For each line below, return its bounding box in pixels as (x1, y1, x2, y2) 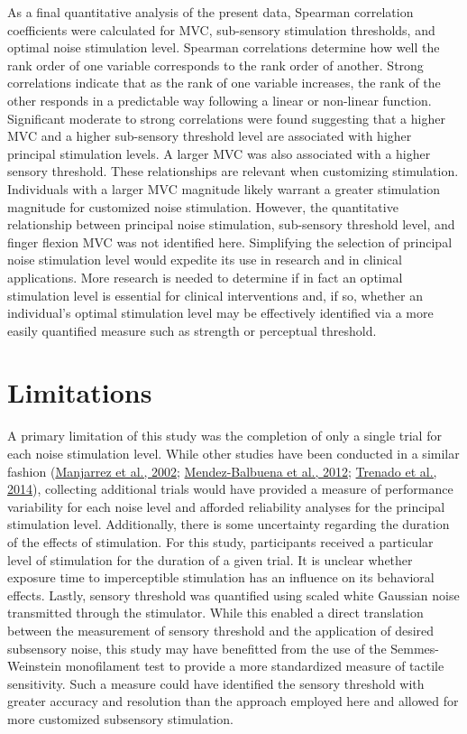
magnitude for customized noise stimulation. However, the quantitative (7, 197, 398, 216)
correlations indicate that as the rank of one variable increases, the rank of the (7, 73, 441, 92)
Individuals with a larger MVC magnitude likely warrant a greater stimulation (7, 179, 440, 198)
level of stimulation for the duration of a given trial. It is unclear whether (7, 550, 413, 569)
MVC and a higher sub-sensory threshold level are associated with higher (7, 126, 412, 145)
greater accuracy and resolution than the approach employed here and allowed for (7, 692, 459, 711)
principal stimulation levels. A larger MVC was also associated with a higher (7, 144, 431, 163)
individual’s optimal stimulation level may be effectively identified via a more (7, 303, 434, 322)
